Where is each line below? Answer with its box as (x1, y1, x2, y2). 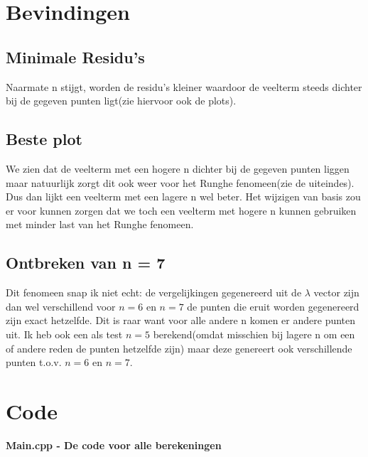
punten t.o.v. (6, 355, 62, 370)
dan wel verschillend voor (6, 299, 116, 313)
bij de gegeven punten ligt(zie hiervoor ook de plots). (6, 93, 237, 108)
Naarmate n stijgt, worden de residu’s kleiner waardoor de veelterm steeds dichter (6, 79, 362, 94)
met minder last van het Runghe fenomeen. (6, 217, 194, 232)
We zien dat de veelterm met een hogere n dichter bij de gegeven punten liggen (6, 161, 350, 176)
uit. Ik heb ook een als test (6, 326, 123, 341)
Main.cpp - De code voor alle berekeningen (6, 437, 222, 452)
